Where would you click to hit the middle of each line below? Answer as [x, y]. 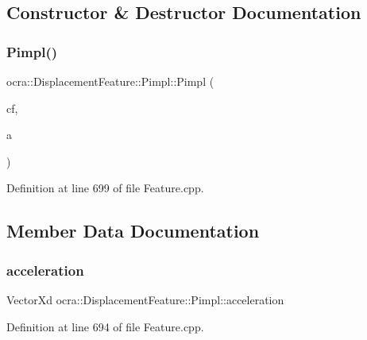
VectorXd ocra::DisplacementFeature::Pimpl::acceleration [145, 299]
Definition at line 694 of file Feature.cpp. [105, 326]
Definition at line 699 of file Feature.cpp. [105, 188]
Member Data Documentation [133, 231]
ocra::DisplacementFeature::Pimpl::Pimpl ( [110, 81]
